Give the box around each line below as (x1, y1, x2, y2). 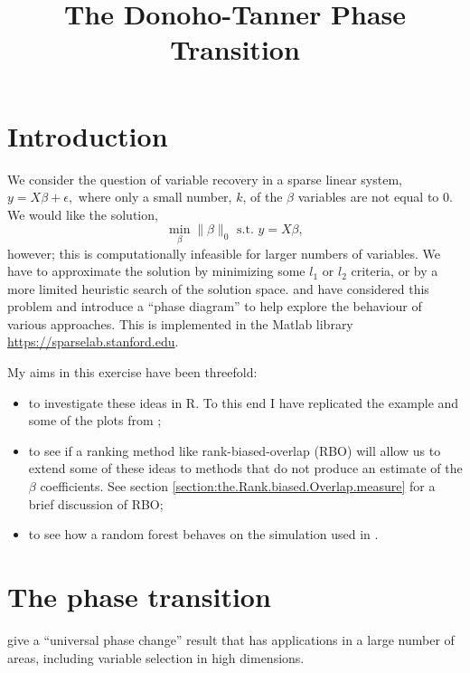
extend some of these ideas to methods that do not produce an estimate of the (28, 459, 463, 478)
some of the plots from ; (28, 411, 162, 430)
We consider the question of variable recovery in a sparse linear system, (7, 169, 402, 188)
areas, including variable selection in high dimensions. (7, 648, 305, 667)
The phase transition (7, 578, 271, 614)
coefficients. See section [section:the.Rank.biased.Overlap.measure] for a (40, 477, 436, 496)
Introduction (7, 117, 168, 154)
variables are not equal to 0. (297, 187, 453, 206)
